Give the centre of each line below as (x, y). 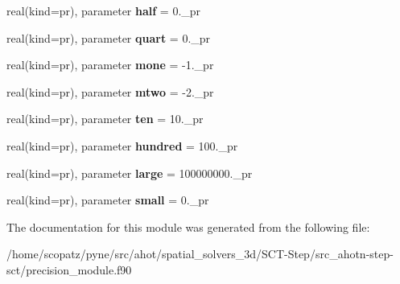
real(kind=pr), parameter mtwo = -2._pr (110, 91)
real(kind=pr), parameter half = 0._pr (104, 10)
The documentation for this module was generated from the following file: (188, 226)
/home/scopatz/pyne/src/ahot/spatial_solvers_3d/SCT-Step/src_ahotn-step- (200, 254)
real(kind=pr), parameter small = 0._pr (108, 200)
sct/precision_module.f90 (69, 269)
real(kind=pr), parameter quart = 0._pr (109, 37)
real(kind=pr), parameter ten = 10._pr (105, 119)
